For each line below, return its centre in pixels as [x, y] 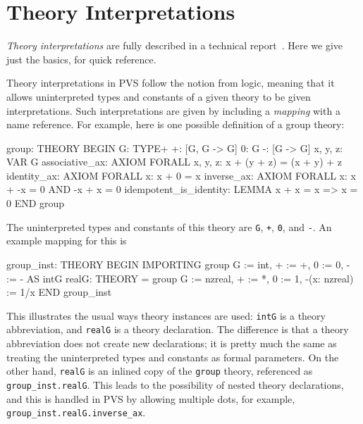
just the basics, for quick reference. [81, 59]
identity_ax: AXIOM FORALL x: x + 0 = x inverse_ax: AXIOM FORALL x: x [181, 175]
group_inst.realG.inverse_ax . [76, 412]
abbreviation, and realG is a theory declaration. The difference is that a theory [178, 329]
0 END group [36, 203]
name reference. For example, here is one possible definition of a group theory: [176, 124]
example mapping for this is [67, 241]
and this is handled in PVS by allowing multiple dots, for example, [151, 398]
